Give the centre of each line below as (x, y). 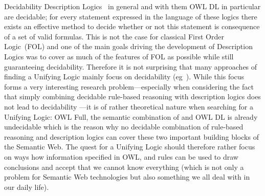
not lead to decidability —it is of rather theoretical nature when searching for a (129, 106)
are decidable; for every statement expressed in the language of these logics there (131, 16)
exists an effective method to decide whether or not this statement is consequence (132, 26)
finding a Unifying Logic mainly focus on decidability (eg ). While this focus (124, 77)
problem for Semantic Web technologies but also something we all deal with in (127, 177)
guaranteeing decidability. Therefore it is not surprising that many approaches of (131, 66)
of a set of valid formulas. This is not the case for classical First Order (114, 36)
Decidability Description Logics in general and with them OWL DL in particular (132, 6)
